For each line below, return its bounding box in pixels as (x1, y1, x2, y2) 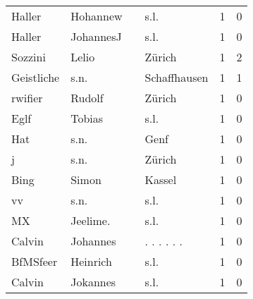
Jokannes (70, 274, 116, 290)
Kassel (144, 171, 177, 188)
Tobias (70, 110, 104, 126)
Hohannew (70, 8, 123, 24)
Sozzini (11, 49, 46, 65)
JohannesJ (70, 28, 122, 44)
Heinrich (70, 253, 112, 269)
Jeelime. (70, 212, 111, 228)
